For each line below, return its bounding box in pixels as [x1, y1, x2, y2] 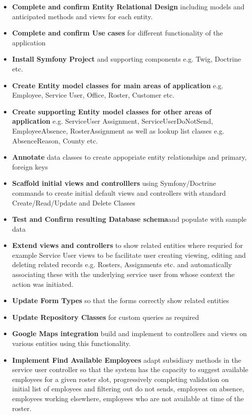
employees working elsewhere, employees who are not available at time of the [12, 393, 244, 403]
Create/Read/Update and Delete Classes [12, 197, 135, 207]
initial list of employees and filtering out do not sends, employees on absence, [12, 383, 245, 394]
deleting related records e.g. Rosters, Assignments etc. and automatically [12, 259, 232, 270]
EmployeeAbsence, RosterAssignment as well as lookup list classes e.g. [12, 125, 224, 136]
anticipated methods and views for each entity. [12, 11, 153, 21]
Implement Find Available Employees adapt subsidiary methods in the [12, 354, 242, 365]
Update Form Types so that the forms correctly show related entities [12, 295, 229, 306]
